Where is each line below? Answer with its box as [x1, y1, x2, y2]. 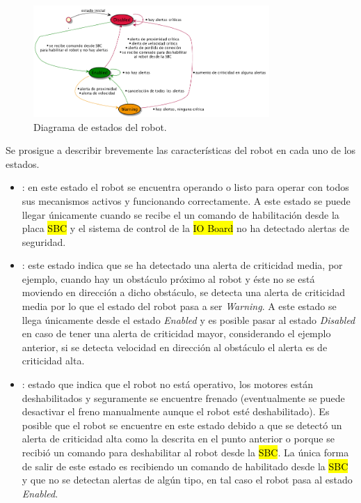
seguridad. [22, 234, 66, 249]
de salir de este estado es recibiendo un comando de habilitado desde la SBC [22, 458, 348, 473]
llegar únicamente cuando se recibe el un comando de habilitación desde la [22, 207, 339, 222]
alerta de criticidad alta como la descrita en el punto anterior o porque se [22, 431, 335, 446]
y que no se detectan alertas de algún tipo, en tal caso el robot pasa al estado [22, 472, 353, 487]
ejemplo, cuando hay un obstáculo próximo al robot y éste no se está [22, 271, 315, 286]
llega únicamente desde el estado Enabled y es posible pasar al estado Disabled [22, 312, 355, 327]
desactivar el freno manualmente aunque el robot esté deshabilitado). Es [22, 404, 330, 419]
